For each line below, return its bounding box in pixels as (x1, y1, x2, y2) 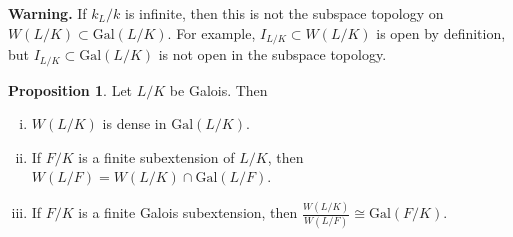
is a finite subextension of (78, 146, 235, 167)
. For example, (167, 22, 256, 43)
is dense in (102, 113, 167, 134)
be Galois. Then (169, 79, 268, 100)
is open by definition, (376, 22, 506, 43)
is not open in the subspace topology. (158, 44, 387, 65)
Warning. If (8, 3, 87, 23)
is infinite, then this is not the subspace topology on (125, 3, 444, 23)
